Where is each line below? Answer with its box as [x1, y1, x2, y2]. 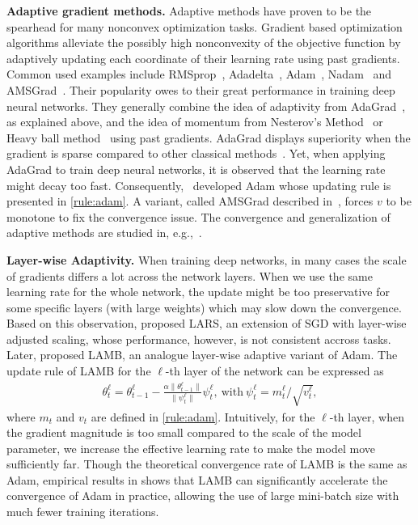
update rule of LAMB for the [6, 362, 151, 379]
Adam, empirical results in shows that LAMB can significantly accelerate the [6, 471, 388, 488]
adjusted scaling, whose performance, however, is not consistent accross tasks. [6, 330, 391, 347]
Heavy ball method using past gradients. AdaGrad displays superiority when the [6, 129, 411, 146]
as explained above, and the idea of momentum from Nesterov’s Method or [6, 113, 383, 130]
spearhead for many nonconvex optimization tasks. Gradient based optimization [6, 18, 403, 35]
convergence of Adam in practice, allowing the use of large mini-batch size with [6, 487, 399, 504]
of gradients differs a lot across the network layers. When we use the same [6, 267, 373, 284]
